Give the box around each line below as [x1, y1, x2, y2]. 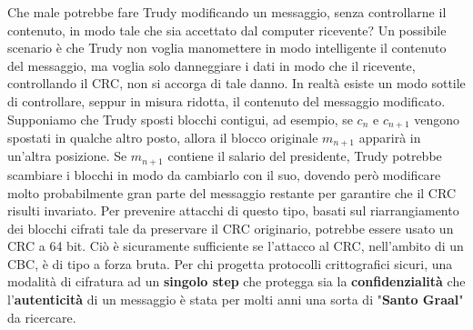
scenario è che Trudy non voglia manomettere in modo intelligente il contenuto [7, 38, 447, 57]
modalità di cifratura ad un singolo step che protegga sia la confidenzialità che [7, 272, 466, 291]
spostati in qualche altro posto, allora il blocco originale [7, 128, 318, 147]
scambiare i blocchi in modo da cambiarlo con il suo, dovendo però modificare [7, 165, 441, 184]
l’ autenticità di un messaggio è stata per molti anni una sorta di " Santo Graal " [7, 290, 464, 309]
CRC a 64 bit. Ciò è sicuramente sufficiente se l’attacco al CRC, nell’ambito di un [7, 236, 464, 255]
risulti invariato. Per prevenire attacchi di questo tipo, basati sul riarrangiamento [7, 201, 459, 220]
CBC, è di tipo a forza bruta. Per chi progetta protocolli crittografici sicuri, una [7, 254, 453, 273]
